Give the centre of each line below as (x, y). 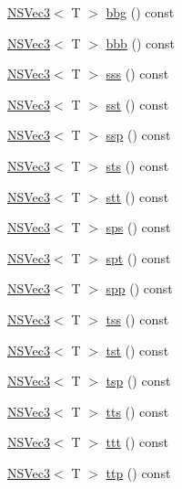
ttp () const (138, 472)
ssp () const (138, 135)
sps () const (138, 227)
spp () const (139, 288)
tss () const (137, 319)
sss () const (137, 74)
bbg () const (140, 12)
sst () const (137, 104)
